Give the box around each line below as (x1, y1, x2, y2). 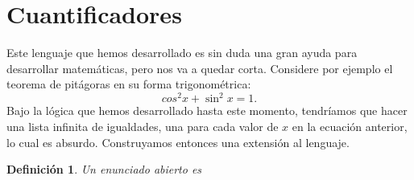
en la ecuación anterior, (292, 118, 408, 134)
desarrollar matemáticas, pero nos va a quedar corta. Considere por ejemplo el (6, 59, 393, 76)
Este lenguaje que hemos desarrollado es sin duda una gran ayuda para (6, 44, 358, 61)
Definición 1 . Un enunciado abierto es (6, 161, 202, 178)
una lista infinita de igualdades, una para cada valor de (6, 118, 279, 134)
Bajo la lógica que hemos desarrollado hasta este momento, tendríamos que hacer (6, 102, 408, 119)
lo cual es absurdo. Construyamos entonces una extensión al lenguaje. (6, 133, 350, 150)
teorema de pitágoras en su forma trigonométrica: (6, 76, 251, 92)
